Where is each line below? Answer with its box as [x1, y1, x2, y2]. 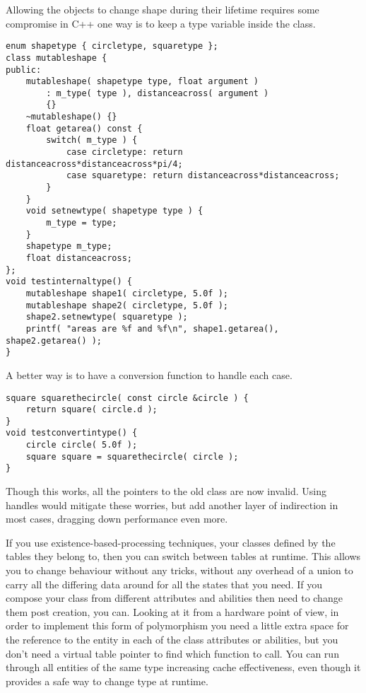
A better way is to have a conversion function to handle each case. [6, 367, 293, 382]
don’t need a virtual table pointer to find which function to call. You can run [6, 646, 339, 660]
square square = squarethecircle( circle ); [25, 451, 239, 462]
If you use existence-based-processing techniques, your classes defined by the [6, 535, 336, 549]
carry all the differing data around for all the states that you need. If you [6, 576, 322, 591]
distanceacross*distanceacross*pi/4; [6, 158, 183, 169]
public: [6, 64, 42, 75]
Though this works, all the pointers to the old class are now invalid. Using [6, 484, 327, 499]
